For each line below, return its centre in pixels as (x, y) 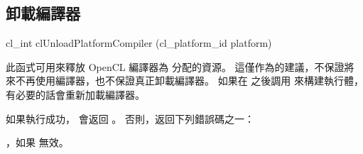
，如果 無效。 (37, 142)
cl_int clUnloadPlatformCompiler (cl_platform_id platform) (139, 43)
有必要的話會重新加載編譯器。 (75, 94)
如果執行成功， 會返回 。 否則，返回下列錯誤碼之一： (130, 118)
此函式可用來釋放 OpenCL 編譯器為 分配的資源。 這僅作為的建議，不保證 (175, 66)
